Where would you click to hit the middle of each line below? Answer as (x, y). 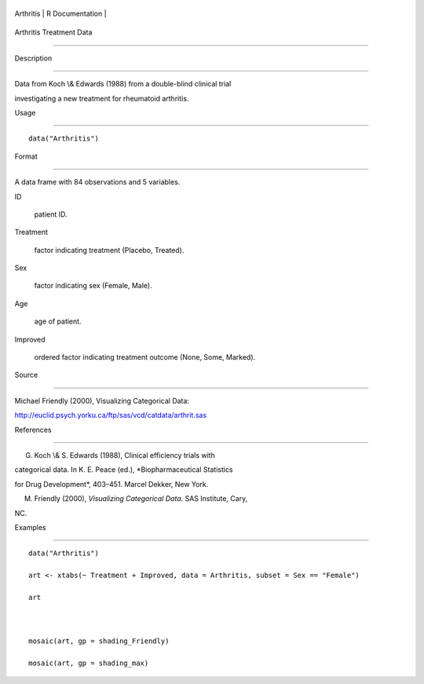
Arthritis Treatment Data (53, 32)
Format (26, 156)
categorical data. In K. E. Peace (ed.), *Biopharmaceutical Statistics (124, 470)
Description (33, 58)
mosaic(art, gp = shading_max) (89, 663)
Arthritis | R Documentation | (60, 13)
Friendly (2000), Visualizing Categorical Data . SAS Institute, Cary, (141, 499)
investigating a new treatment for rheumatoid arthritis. (102, 98)
